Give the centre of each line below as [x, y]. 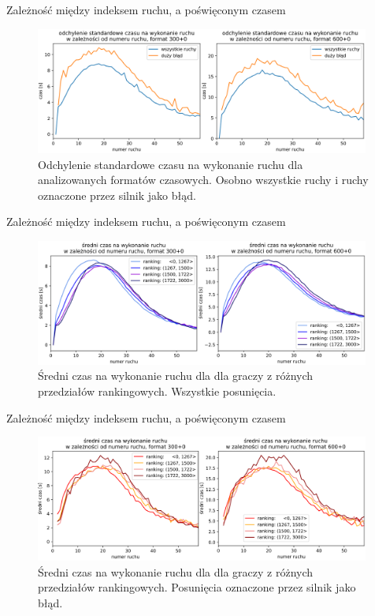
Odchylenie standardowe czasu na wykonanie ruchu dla [171, 164]
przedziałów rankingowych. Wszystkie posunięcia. [157, 391]
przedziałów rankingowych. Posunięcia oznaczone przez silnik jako [197, 587]
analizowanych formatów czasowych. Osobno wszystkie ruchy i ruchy [203, 180]
